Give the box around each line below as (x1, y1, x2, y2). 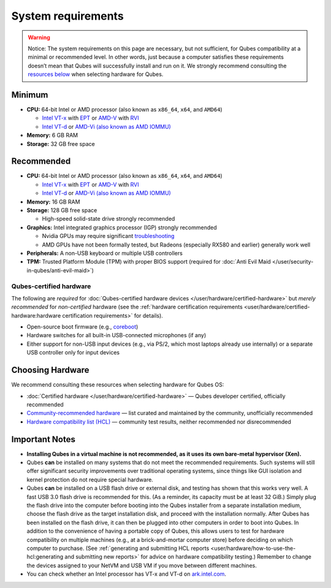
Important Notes (11, 434, 76, 445)
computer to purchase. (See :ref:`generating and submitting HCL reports (26, 544, 210, 552)
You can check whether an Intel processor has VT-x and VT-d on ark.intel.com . (26, 570, 227, 578)
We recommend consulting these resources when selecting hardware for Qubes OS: (11, 381, 224, 389)
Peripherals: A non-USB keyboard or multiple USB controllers (26, 250, 183, 257)
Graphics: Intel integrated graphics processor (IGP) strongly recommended (26, 224, 217, 231)
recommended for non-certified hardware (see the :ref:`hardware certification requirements (11, 304, 243, 311)
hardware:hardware (11, 311, 61, 319)
